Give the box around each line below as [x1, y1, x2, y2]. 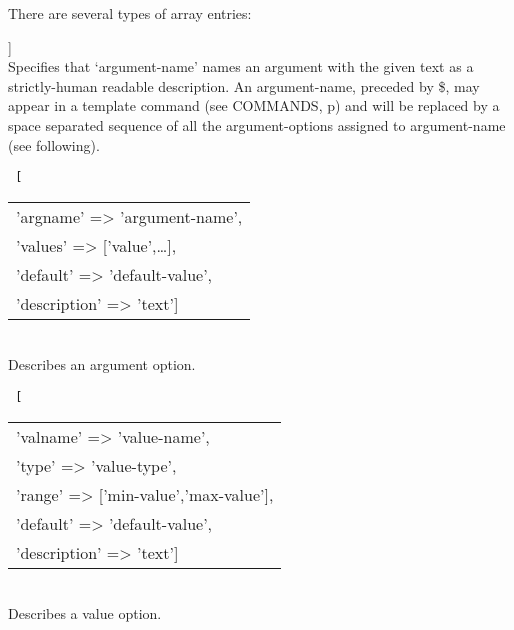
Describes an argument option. [8, 354, 196, 375]
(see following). [8, 134, 100, 155]
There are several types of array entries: [8, 3, 252, 23]
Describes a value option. [8, 603, 162, 624]
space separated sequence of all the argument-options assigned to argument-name [8, 114, 506, 135]
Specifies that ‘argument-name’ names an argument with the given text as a [8, 56, 474, 77]
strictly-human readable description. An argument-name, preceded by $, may [8, 75, 480, 96]
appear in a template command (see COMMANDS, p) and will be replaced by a [8, 95, 500, 116]
